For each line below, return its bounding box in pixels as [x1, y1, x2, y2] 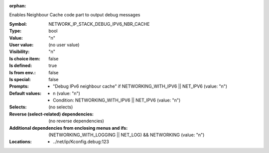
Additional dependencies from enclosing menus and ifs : [9, 125, 128, 131]
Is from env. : [9, 69, 36, 75]
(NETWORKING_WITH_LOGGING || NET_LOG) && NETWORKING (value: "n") [48, 132, 205, 138]
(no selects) [48, 104, 73, 110]
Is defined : [9, 62, 32, 69]
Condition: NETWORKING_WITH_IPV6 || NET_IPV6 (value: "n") [53, 97, 181, 103]
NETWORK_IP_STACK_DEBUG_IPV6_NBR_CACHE [48, 21, 150, 27]
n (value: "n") [53, 90, 81, 96]
